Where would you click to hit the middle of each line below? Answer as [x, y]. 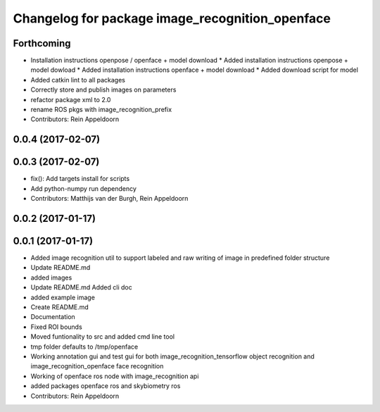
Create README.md [60, 307]
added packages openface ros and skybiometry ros [106, 386]
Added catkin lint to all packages [78, 80]
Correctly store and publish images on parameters [103, 90]
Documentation [53, 317]
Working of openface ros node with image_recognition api [115, 376]
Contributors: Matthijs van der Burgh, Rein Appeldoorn [109, 199]
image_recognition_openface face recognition [97, 366]
